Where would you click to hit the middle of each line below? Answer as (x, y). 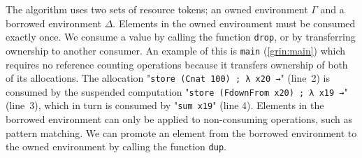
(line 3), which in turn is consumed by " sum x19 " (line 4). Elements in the (165, 105)
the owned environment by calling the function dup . (116, 146)
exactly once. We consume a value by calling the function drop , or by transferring (181, 37)
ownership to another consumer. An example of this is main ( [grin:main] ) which (176, 50)
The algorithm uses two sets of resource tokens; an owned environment (157, 9)
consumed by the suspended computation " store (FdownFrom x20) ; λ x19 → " (177, 91)
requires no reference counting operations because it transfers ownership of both (177, 64)
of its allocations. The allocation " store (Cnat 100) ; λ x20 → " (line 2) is (168, 78)
